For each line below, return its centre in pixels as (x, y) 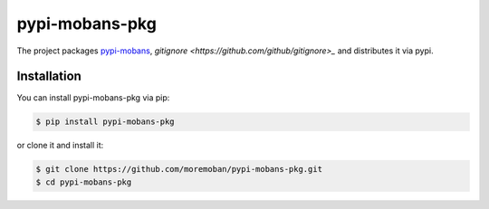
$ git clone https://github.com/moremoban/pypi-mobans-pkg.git (179, 169)
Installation (49, 76)
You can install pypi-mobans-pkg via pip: (93, 98)
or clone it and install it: (60, 146)
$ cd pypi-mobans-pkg (84, 182)
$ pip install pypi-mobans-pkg (105, 122)
